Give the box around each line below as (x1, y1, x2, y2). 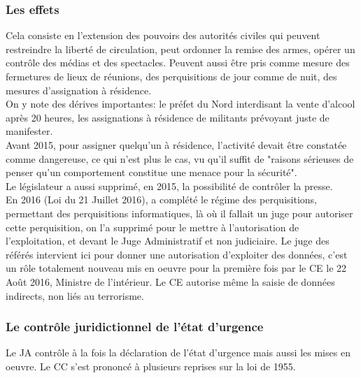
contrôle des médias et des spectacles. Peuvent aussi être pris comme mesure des (6, 55, 350, 70)
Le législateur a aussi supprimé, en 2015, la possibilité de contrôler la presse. (6, 178, 333, 193)
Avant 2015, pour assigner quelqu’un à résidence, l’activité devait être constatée (6, 137, 347, 152)
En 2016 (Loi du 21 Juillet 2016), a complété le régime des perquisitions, (6, 192, 317, 207)
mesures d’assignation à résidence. (6, 82, 152, 97)
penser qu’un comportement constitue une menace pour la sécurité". (6, 165, 297, 180)
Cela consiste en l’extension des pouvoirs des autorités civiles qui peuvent (6, 28, 320, 43)
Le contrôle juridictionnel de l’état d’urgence (6, 318, 264, 335)
